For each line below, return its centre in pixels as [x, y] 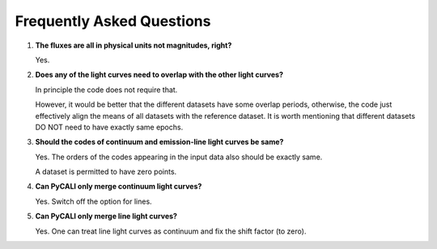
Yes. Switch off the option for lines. [94, 201]
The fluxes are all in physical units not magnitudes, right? [134, 45]
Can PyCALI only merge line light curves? [106, 216]
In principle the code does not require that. [106, 90]
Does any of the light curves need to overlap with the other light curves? [159, 75]
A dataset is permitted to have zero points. [106, 172]
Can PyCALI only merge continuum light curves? [119, 187]
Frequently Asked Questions [113, 21]
